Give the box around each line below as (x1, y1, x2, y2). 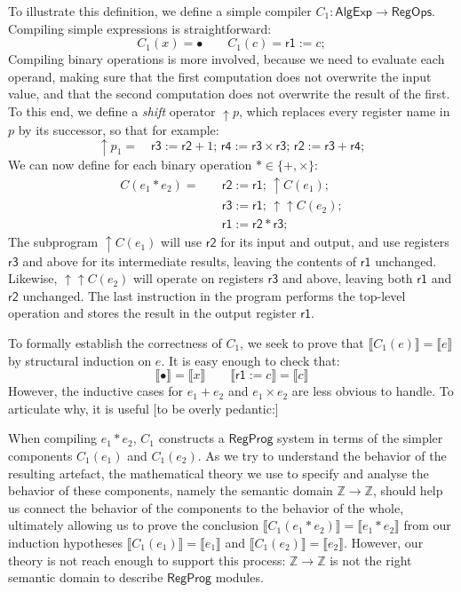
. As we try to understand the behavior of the (197, 446, 447, 464)
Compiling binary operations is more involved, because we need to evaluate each (8, 50, 445, 68)
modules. (215, 568, 264, 587)
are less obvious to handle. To (291, 382, 454, 400)
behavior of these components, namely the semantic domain (8, 481, 333, 500)
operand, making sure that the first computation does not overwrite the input (8, 67, 432, 85)
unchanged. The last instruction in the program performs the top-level (22, 286, 406, 304)
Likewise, (8, 269, 58, 288)
